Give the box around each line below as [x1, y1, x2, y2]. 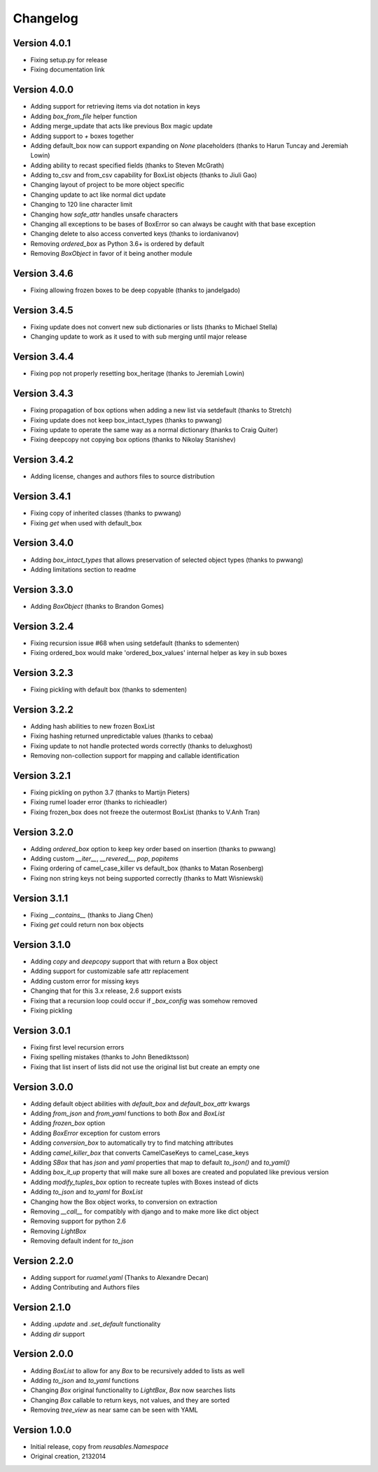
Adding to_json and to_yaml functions [30, 1376, 139, 1384]
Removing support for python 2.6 [30, 1217, 126, 1225]
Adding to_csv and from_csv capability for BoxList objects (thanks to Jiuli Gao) [30, 171, 258, 179]
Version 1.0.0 [13, 1424, 72, 1436]
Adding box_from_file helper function [30, 112, 138, 121]
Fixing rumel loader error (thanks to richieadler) [30, 798, 167, 806]
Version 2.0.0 [13, 1348, 73, 1360]
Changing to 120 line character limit [30, 200, 133, 209]
